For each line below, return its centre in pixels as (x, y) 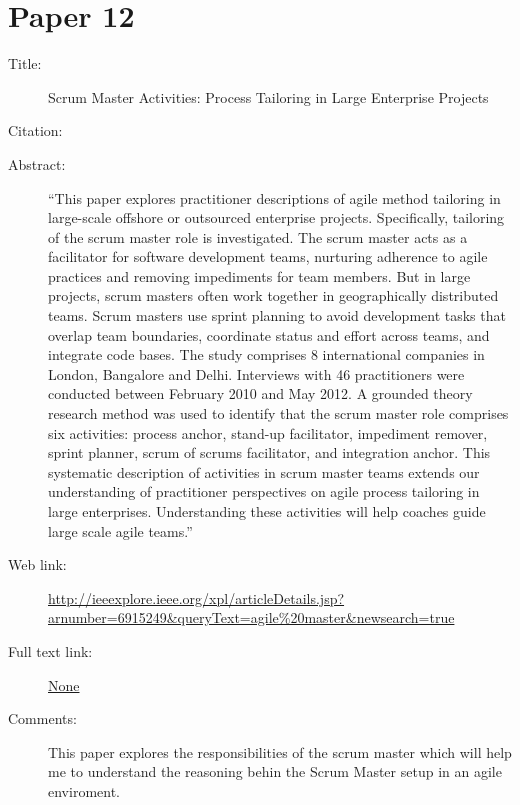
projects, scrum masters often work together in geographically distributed (273, 295)
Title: (25, 63)
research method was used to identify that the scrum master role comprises (278, 413)
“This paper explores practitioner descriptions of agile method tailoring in (274, 197)
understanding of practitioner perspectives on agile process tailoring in (264, 491)
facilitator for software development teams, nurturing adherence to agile (268, 256)
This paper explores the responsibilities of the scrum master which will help (280, 751)
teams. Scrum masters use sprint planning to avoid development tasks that (277, 315)
